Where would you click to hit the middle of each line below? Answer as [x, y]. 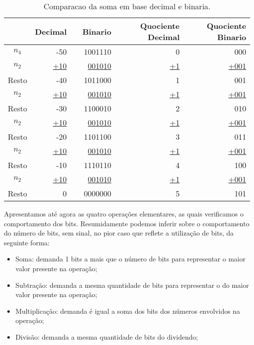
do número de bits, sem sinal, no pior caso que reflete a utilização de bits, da [119, 233]
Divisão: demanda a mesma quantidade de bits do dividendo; [107, 336]
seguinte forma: [27, 242]
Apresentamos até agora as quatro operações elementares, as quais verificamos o [124, 214]
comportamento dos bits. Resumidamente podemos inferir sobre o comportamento [127, 223]
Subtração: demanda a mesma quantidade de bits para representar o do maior [132, 285]
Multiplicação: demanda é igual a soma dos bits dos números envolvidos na [128, 311]
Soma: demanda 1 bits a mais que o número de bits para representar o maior [130, 259]
